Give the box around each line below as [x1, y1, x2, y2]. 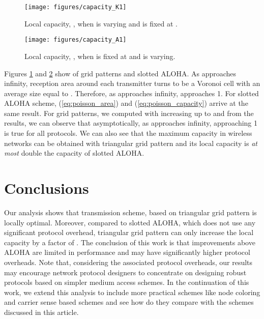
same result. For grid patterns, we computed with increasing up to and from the [4, 107, 254, 118]
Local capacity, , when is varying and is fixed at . [24, 18, 178, 28]
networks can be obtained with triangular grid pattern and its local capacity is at [4, 137, 257, 148]
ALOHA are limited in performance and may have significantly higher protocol [4, 247, 250, 257]
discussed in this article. [4, 306, 79, 317]
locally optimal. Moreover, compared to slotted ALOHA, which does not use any [4, 217, 256, 227]
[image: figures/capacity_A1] [24, 36, 127, 44]
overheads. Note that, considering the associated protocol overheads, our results [4, 256, 253, 267]
